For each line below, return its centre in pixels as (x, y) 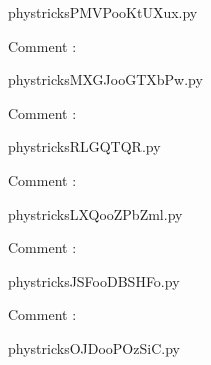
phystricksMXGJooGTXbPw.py (105, 79)
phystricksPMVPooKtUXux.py (103, 12)
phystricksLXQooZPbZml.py (95, 213)
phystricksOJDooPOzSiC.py (94, 347)
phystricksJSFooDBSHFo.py (94, 280)
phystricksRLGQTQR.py (84, 146)
